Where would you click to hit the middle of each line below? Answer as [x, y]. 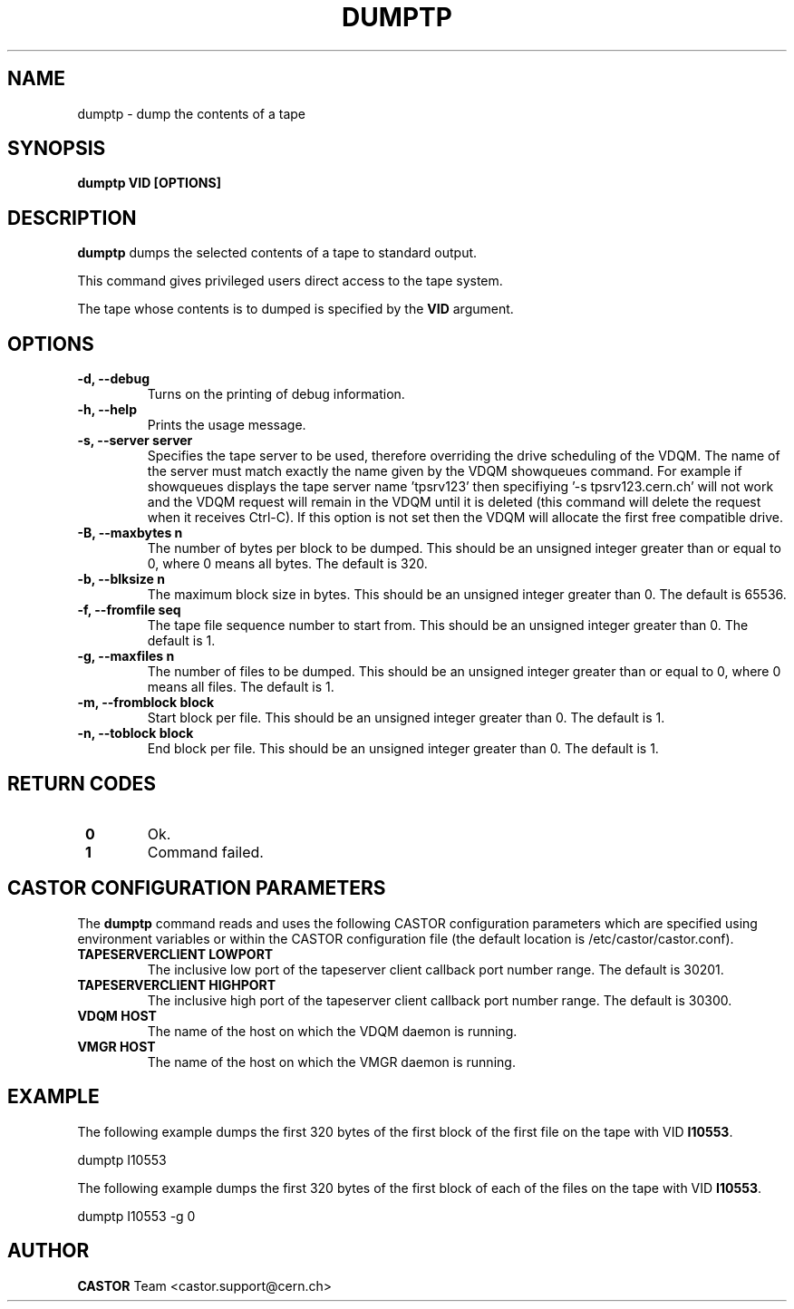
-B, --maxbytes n [130, 533]
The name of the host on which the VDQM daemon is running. [332, 1031]
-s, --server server [135, 441]
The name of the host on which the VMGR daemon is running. [331, 1062]
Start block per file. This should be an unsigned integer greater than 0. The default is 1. [406, 718]
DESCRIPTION [72, 218]
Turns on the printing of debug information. [276, 394]
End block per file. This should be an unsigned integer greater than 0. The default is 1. [403, 749]
